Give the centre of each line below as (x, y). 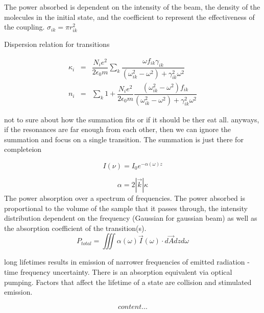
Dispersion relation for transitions (57, 44)
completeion (23, 149)
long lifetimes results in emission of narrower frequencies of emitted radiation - (127, 262)
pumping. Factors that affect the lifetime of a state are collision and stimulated (128, 282)
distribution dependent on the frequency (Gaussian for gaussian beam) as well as (131, 218)
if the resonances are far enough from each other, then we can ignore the (118, 129)
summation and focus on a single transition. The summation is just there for (124, 139)
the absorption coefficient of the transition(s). (75, 228)
